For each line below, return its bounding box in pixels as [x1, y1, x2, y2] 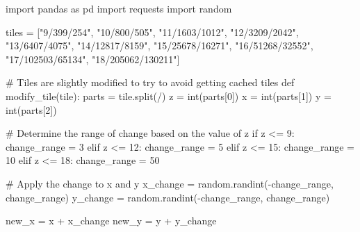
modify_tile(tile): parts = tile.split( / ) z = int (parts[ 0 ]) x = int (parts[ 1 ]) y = [6, 88, 332, 103]
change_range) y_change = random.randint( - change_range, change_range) [6, 190, 330, 204]
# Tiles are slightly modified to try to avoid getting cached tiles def [6, 75, 295, 90]
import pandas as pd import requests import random [6, 1, 232, 15]
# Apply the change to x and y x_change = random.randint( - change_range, [6, 176, 334, 190]
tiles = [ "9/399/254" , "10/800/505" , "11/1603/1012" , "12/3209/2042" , [6, 24, 299, 39]
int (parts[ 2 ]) [6, 102, 57, 117]
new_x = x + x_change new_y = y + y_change [6, 213, 217, 228]
